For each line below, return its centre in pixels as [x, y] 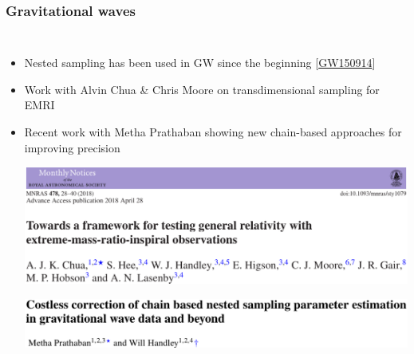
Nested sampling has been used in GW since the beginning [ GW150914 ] [200, 63]
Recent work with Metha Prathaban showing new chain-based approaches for [213, 132]
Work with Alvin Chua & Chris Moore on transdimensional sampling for [202, 89]
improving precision [72, 147]
